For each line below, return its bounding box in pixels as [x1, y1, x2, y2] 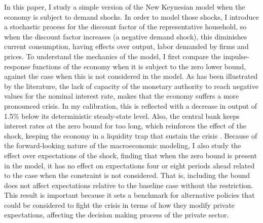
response [4, 61, 30, 71]
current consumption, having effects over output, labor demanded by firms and [4, 41, 249, 52]
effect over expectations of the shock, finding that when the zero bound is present [4, 150, 257, 160]
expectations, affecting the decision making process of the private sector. [4, 209, 229, 220]
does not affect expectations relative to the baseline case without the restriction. [4, 180, 253, 190]
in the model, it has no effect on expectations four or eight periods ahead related [4, 160, 255, 170]
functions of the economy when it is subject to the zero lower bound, [32, 61, 246, 71]
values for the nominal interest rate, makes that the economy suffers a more [4, 91, 239, 101]
